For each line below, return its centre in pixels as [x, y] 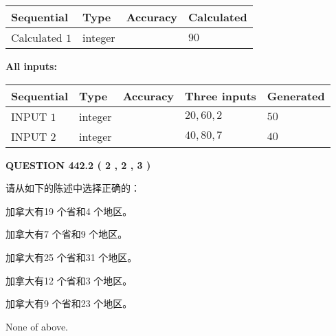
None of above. [37, 326]
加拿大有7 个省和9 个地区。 [67, 234]
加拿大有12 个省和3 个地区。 [69, 280]
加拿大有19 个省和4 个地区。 [69, 211]
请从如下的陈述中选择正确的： [73, 188]
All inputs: [31, 66]
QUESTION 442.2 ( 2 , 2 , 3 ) [78, 165]
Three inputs [221, 96]
